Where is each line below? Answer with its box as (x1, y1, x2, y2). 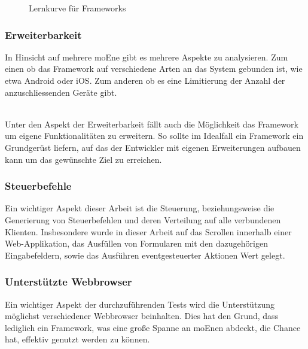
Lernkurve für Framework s (29, 2, 126, 14)
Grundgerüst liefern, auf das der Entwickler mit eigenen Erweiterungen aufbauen (5, 141, 301, 153)
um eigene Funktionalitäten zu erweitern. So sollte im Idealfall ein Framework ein (5, 129, 304, 142)
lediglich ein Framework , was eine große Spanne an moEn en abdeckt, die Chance (5, 321, 301, 333)
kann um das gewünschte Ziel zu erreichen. (5, 153, 162, 165)
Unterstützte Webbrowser (5, 274, 132, 289)
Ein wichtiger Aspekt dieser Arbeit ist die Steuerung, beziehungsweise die (5, 202, 275, 214)
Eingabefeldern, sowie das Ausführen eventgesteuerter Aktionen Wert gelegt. (5, 248, 285, 261)
